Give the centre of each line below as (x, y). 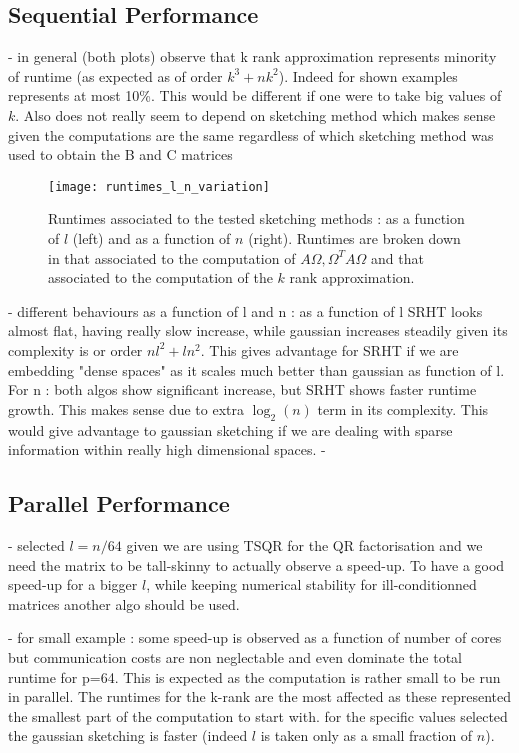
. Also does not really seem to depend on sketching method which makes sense (255, 114)
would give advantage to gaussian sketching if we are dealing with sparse (230, 429)
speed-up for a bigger (73, 584)
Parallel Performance (119, 503)
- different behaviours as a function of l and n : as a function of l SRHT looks (245, 310)
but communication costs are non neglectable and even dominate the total (235, 656)
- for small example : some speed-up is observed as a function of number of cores (255, 637)
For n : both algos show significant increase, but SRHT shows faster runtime (242, 389)
